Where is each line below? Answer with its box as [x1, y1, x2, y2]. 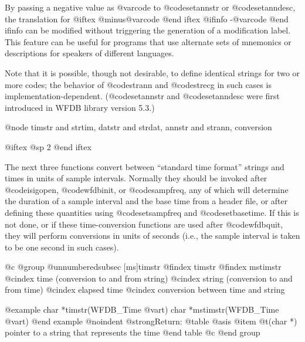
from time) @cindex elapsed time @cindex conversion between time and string [5, 283, 285, 296]
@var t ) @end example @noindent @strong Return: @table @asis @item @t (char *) [5, 314, 297, 327]
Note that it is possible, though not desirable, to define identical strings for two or [5, 66, 300, 79]
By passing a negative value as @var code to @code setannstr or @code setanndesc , [5, 1, 296, 13]
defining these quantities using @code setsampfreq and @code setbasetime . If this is [5, 206, 299, 218]
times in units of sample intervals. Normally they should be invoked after [5, 172, 267, 184]
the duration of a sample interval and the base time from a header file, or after [5, 195, 288, 207]
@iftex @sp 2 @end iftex [5, 140, 91, 153]
